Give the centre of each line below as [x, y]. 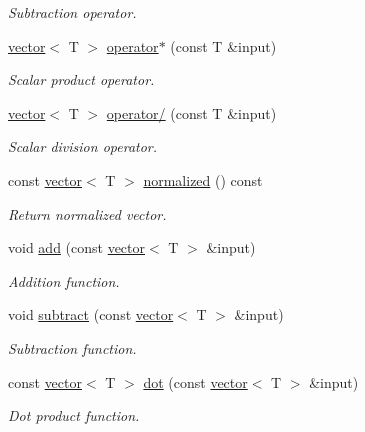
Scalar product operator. [81, 79]
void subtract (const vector [91, 314]
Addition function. [64, 280]
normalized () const [203, 179]
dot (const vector [195, 381]
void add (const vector [77, 247]
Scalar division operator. [83, 146]
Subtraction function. [72, 347]
